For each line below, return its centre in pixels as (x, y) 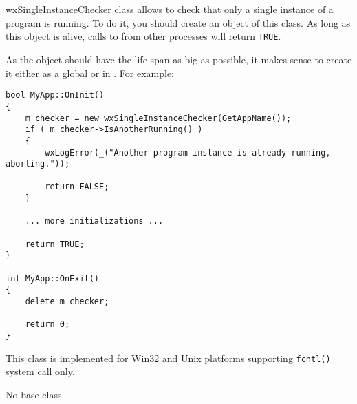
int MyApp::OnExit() (53, 278)
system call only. (40, 371)
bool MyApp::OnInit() (55, 95)
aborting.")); (38, 164)
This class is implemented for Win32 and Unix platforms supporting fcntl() (168, 358)
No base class (34, 394)
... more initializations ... (94, 221)
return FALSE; (77, 187)
